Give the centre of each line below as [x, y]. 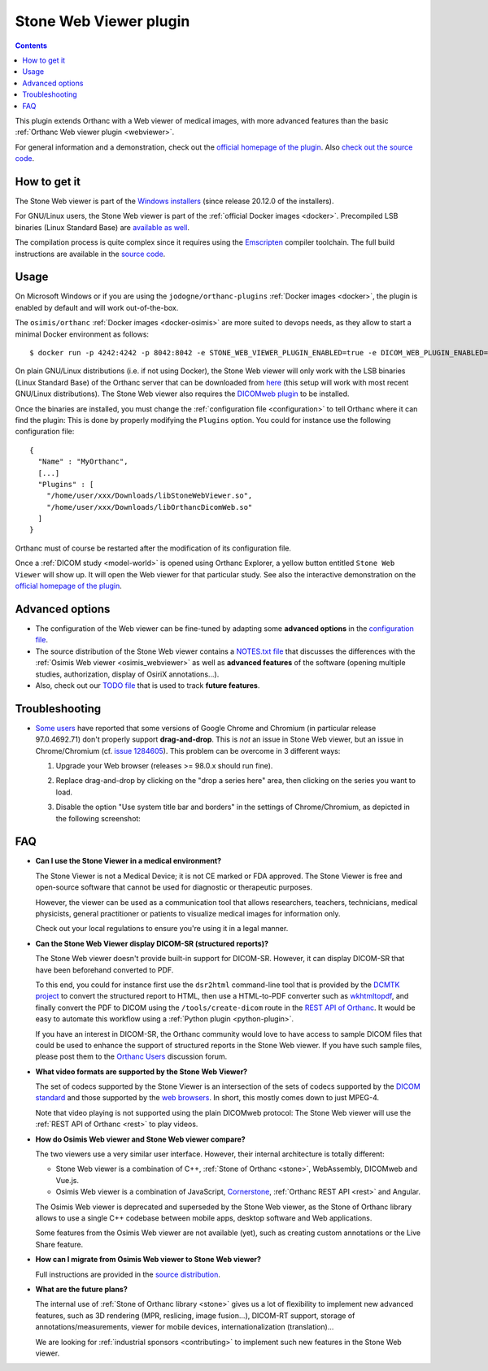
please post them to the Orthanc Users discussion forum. [131, 1056]
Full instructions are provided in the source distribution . [128, 1274]
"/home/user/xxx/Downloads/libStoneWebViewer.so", [149, 496]
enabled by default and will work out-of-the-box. [97, 307]
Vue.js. [67, 1180]
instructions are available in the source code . [90, 254]
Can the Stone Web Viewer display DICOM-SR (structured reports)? [152, 943]
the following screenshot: [98, 818]
